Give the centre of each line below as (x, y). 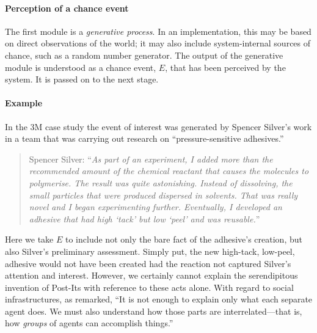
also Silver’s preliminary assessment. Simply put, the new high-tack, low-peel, (150, 251)
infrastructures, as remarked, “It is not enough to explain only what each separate (159, 299)
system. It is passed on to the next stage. (82, 79)
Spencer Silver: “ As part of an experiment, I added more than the (151, 159)
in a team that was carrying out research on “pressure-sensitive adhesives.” (144, 138)
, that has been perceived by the (225, 67)
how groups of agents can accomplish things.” (89, 323)
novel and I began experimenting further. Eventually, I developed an (155, 207)
